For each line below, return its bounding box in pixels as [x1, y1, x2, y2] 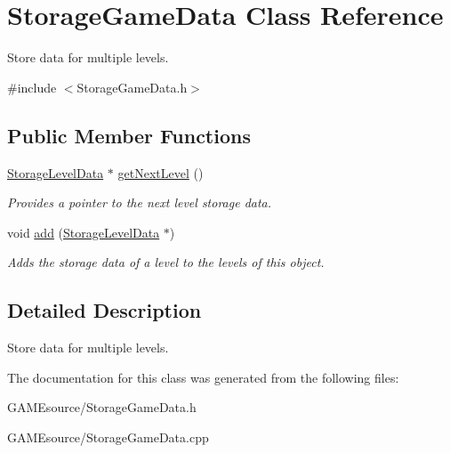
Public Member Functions [7, 121, 251, 149]
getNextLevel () [117, 163, 204, 182]
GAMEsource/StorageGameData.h [7, 398, 197, 417]
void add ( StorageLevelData [7, 222, 160, 241]
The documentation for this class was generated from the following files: [7, 368, 399, 386]
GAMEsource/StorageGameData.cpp [7, 427, 209, 446]
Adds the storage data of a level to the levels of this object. [7, 253, 325, 271]
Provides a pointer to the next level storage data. [7, 193, 272, 212]
